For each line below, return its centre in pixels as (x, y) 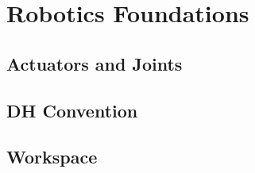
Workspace (52, 157)
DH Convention (72, 110)
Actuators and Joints (95, 63)
